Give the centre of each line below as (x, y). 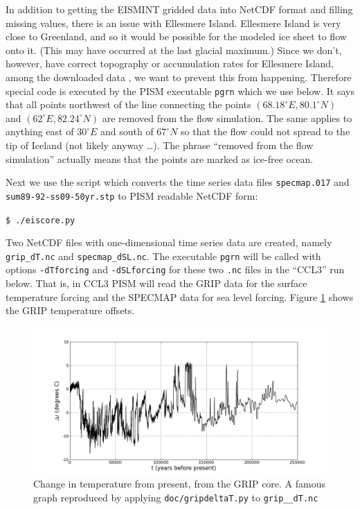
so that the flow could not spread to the (265, 131)
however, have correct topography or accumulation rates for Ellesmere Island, (170, 63)
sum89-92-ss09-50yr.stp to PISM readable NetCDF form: (132, 195)
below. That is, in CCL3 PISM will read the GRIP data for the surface (156, 283)
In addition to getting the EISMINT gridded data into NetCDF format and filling (179, 9)
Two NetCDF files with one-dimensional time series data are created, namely (169, 242)
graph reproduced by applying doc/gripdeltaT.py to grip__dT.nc (176, 498)
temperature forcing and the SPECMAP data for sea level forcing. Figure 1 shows (180, 296)
